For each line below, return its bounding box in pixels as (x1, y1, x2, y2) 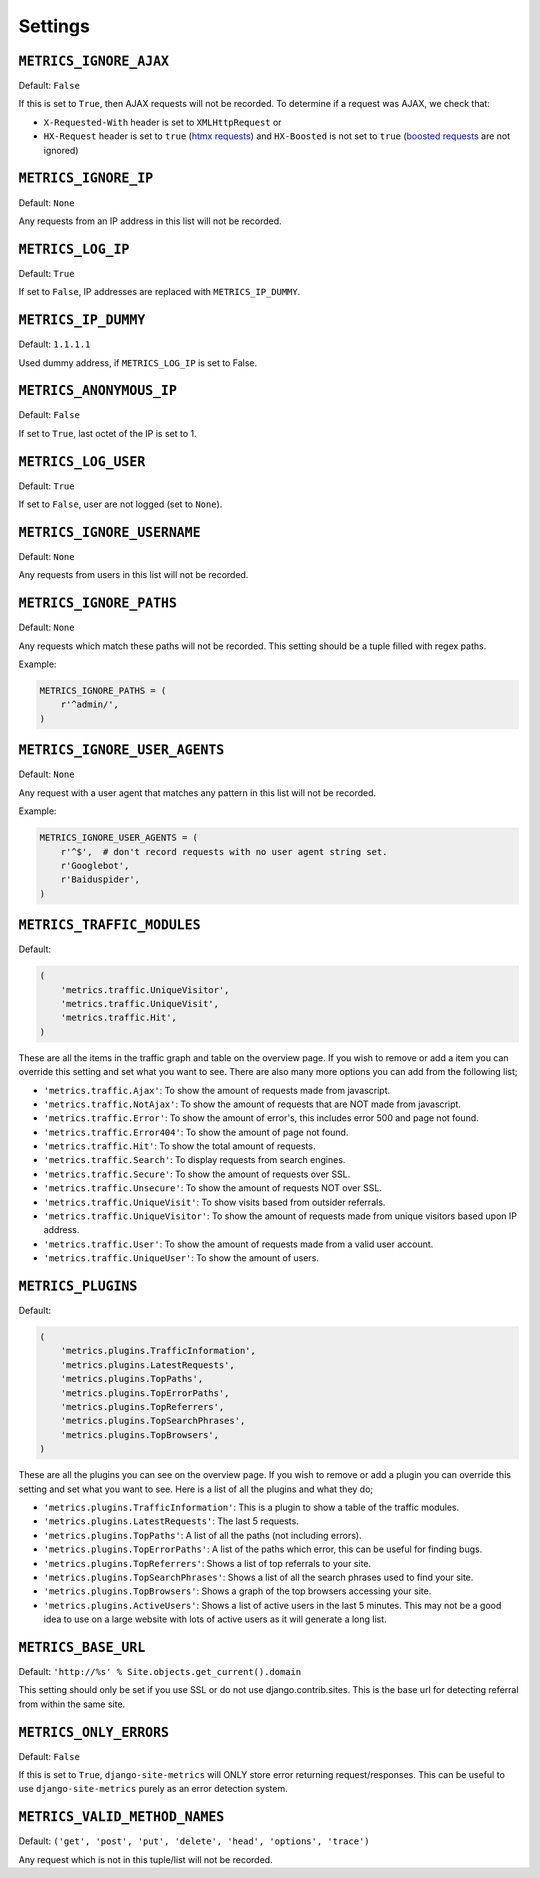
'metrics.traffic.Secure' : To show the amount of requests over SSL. (43, 1168, 351, 1180)
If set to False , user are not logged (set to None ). (18, 498, 223, 510)
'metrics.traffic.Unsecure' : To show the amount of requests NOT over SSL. (43, 1182, 382, 1194)
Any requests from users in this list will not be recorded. (18, 569, 249, 581)
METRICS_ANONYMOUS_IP (18, 383, 177, 399)
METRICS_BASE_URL (18, 1639, 146, 1655)
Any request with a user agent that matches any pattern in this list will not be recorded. (18, 786, 377, 799)
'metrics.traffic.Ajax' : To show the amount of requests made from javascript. (43, 1084, 391, 1096)
